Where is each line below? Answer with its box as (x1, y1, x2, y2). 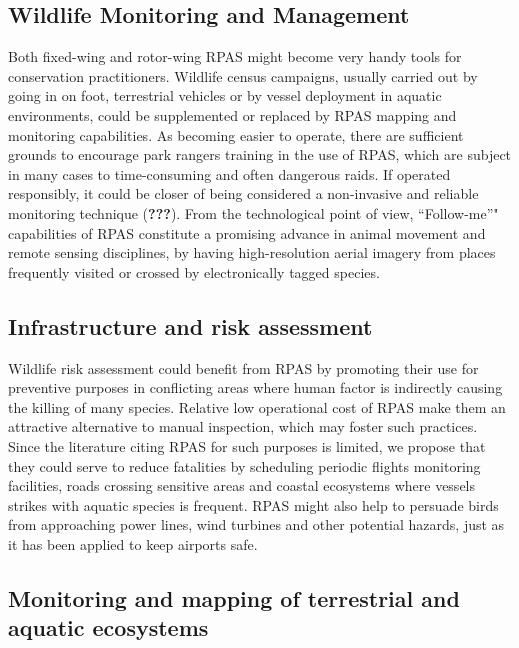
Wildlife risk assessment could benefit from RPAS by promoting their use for (8, 357, 479, 378)
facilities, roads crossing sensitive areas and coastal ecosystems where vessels (8, 475, 476, 496)
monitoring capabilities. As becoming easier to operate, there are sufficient (8, 124, 464, 145)
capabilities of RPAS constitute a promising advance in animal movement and (8, 222, 486, 243)
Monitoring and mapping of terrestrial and (8, 582, 460, 613)
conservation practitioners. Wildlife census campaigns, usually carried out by (8, 65, 478, 86)
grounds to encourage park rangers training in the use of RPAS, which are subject (8, 144, 512, 165)
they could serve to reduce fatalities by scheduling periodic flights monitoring (8, 455, 481, 476)
